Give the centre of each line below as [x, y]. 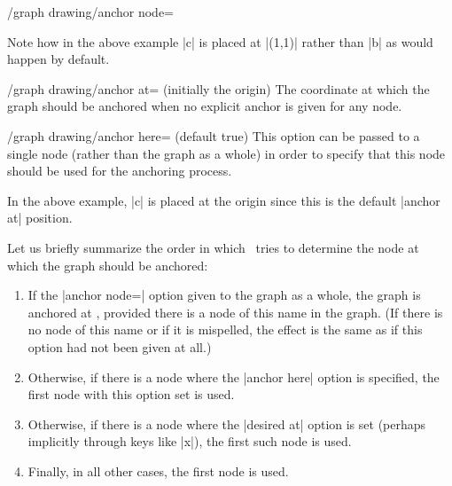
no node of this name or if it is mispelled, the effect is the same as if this [225, 329]
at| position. [40, 218]
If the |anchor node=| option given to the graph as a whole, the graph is [224, 295]
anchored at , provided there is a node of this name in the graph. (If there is [235, 312]
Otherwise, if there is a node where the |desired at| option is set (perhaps [227, 423]
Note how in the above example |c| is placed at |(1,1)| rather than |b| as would [220, 41]
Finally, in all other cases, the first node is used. [158, 470]
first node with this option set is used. [131, 394]
